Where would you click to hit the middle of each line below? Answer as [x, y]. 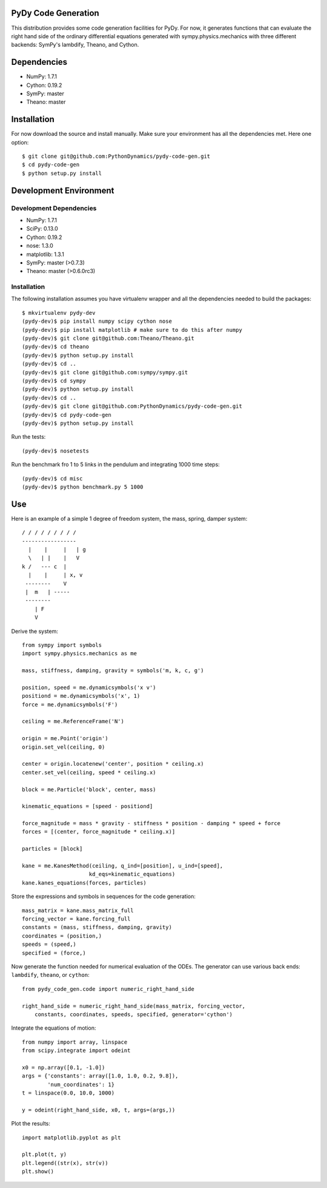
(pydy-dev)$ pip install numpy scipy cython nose [97, 321]
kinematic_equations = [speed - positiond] [88, 806]
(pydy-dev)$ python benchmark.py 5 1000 [83, 487]
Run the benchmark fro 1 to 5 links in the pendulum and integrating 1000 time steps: [116, 465]
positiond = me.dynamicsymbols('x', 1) [81, 696]
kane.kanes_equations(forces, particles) [84, 883]
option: [20, 142]
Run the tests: [28, 437]
